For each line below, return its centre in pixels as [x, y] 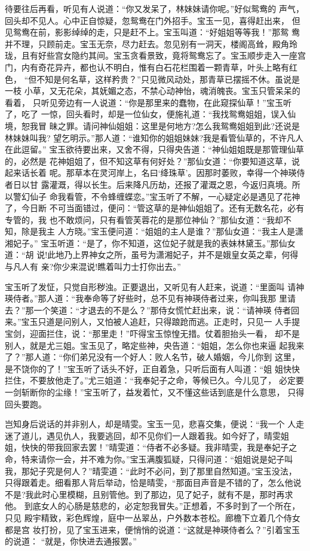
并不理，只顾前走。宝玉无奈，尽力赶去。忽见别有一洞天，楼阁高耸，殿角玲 [151, 43]
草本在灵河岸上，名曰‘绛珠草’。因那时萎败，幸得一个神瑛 [185, 173]
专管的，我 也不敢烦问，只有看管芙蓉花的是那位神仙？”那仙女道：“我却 [144, 219]
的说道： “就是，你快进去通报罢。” [71, 541]
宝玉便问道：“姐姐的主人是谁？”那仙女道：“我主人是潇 [197, 231]
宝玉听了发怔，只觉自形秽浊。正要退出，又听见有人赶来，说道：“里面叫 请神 [155, 286]
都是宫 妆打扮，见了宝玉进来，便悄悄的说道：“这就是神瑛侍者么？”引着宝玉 [152, 529]
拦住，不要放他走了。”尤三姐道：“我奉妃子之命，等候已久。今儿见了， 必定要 [154, 380]
